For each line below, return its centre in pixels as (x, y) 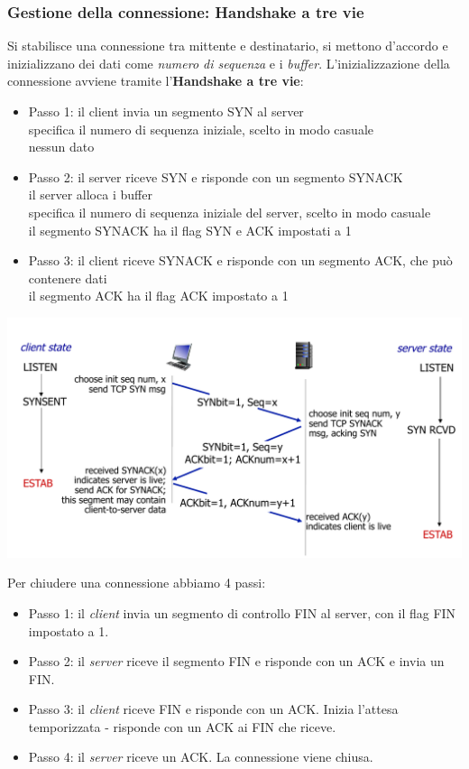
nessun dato (61, 147)
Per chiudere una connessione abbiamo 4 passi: (137, 583)
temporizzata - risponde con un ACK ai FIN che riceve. (182, 726)
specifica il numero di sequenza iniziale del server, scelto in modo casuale (230, 212)
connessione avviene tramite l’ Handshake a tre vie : (156, 81)
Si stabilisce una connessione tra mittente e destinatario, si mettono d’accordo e (228, 46)
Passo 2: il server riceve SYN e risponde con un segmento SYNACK (216, 176)
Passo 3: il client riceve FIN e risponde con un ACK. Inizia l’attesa (213, 709)
